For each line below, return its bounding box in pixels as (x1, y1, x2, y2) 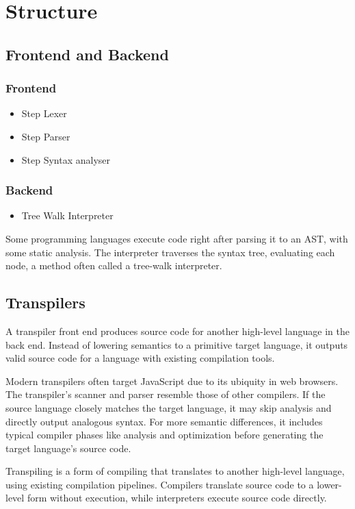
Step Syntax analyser (21, 152, 111, 166)
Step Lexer (21, 106, 67, 121)
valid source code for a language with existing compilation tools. (5, 351, 275, 365)
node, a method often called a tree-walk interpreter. (5, 258, 222, 273)
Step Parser (21, 129, 70, 143)
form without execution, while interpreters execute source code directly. (27, 491, 327, 505)
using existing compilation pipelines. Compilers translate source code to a (5, 477, 314, 491)
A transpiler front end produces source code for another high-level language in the (5, 323, 350, 338)
